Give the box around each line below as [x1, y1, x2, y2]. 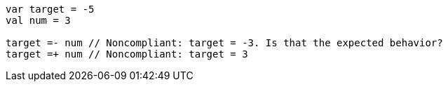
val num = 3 [6, 15, 71, 26]
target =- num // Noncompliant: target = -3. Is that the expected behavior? [6, 37, 443, 48]
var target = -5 [6, 4, 95, 15]
